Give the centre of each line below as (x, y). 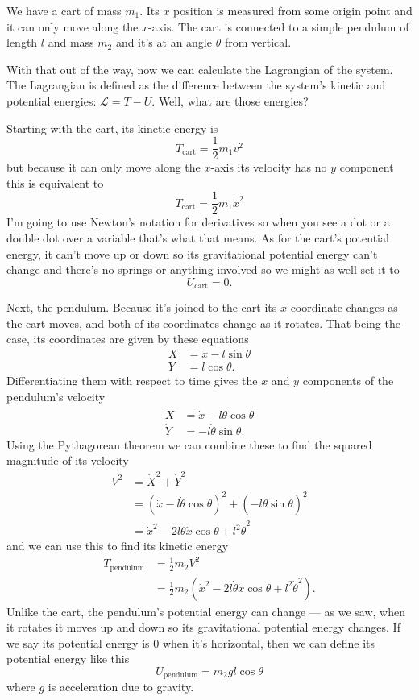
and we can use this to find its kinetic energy (118, 546)
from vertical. (258, 42)
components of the (348, 381)
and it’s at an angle (164, 42)
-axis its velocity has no (269, 167)
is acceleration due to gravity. (121, 687)
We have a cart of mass (64, 10)
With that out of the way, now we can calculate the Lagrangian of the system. (200, 69)
